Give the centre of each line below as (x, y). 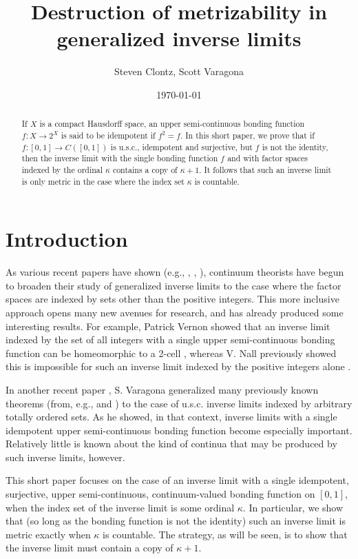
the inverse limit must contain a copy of (89, 548)
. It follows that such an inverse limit (265, 169)
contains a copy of (145, 169)
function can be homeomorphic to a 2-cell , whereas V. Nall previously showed (171, 353)
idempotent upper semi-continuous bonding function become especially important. (179, 430)
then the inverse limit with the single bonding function (120, 158)
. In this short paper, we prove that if (248, 135)
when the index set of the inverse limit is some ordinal (120, 507)
